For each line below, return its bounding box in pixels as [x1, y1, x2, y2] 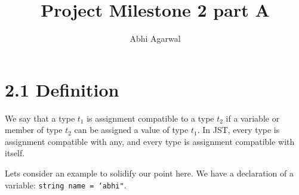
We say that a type [5, 112, 75, 124]
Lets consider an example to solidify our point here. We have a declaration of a [5, 167, 294, 179]
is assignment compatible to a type [87, 112, 214, 124]
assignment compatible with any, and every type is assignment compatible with [5, 135, 295, 147]
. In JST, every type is [197, 123, 280, 136]
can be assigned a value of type [74, 123, 189, 136]
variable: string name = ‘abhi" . [5, 178, 127, 191]
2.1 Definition [5, 77, 119, 101]
